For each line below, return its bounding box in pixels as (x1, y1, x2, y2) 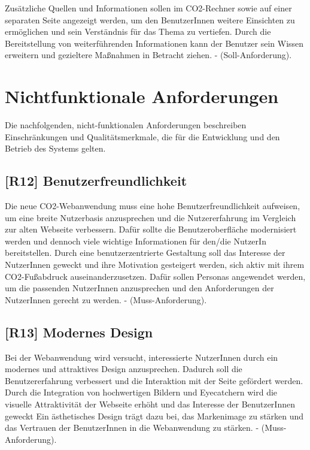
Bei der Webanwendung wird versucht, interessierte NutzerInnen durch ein (5, 351, 278, 363)
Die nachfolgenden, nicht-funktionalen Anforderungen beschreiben (5, 119, 247, 131)
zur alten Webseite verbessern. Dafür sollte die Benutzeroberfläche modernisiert (5, 223, 297, 235)
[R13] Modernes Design (5, 322, 153, 341)
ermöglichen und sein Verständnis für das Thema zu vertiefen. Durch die (5, 25, 271, 38)
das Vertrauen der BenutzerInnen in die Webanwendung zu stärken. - (5, 421, 259, 434)
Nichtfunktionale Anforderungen (5, 84, 279, 108)
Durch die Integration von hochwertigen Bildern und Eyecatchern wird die (5, 386, 278, 398)
